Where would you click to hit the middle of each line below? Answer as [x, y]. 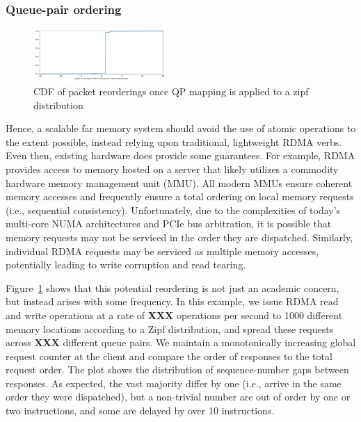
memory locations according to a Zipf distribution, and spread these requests [170, 328]
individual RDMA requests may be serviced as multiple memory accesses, [162, 251]
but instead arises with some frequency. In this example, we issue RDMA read [172, 301]
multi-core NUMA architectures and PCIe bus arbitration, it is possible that [169, 224]
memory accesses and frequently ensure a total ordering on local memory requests [180, 196]
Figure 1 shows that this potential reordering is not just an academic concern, [173, 287]
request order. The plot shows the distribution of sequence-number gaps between [177, 370]
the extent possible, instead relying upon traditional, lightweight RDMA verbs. [174, 141]
